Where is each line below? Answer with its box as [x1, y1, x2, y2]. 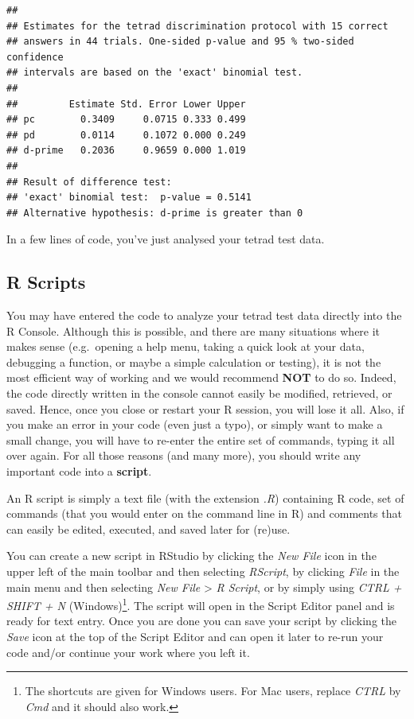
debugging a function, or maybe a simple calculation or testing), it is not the [6, 353, 381, 370]
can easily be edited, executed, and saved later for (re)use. [6, 520, 291, 537]
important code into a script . [6, 463, 152, 480]
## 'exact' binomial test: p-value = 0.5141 [6, 192, 252, 204]
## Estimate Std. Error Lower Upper [6, 98, 246, 110]
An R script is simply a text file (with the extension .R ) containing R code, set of [6, 489, 404, 506]
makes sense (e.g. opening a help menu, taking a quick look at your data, [6, 338, 365, 355]
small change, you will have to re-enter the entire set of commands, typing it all [6, 431, 395, 448]
